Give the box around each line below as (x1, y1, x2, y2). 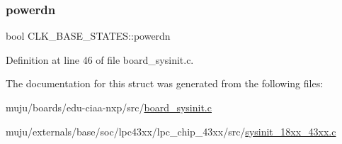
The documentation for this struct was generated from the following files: (6, 76, 324, 91)
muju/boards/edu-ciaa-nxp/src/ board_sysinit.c (6, 100, 212, 114)
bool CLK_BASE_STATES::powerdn (6, 28, 171, 43)
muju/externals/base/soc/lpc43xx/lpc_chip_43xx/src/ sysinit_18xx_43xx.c (6, 123, 336, 138)
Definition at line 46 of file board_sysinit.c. (6, 52, 194, 67)
